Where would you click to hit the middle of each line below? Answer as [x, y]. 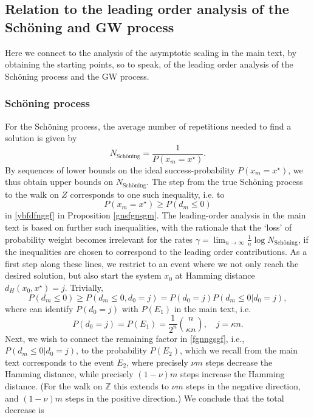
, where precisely [157, 362]
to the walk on [32, 194]
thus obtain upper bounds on [59, 182]
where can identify [39, 308]
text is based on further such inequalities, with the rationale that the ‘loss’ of [148, 227]
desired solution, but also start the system [83, 275]
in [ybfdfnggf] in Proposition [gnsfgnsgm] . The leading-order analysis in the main [155, 215]
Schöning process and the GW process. [77, 76]
